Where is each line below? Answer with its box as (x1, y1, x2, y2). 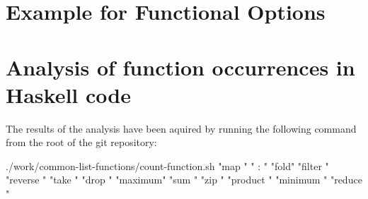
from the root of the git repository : (6, 135, 157, 150)
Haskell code (6, 80, 131, 109)
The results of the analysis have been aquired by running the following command (6, 121, 357, 135)
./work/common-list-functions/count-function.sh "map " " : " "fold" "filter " (6, 158, 329, 173)
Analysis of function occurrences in (6, 52, 355, 81)
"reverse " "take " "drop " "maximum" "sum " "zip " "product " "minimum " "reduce (6, 172, 362, 187)
